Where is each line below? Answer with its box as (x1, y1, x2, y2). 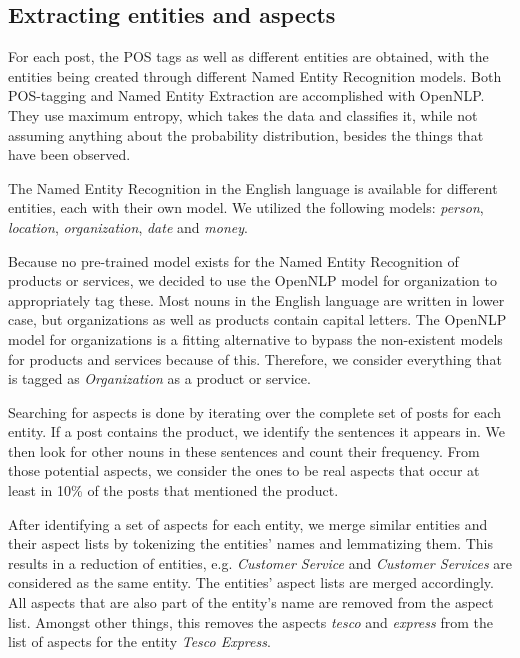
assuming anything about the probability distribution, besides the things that (8, 124, 484, 145)
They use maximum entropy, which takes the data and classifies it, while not (8, 104, 478, 125)
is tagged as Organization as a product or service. (8, 368, 311, 389)
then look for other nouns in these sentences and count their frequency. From (8, 440, 480, 461)
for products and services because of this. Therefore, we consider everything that (8, 348, 502, 369)
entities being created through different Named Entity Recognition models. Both (8, 65, 502, 86)
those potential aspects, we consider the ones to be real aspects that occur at (8, 460, 480, 481)
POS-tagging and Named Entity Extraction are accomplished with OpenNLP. (8, 85, 485, 106)
